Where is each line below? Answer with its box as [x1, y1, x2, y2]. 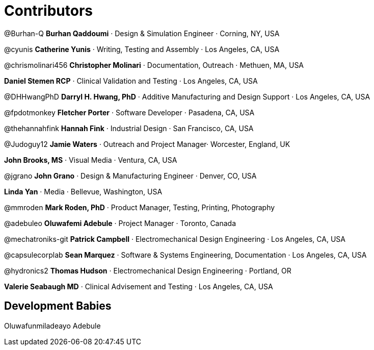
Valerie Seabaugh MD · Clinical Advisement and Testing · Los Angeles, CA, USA [4, 282, 273, 291]
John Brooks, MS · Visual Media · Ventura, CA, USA [4, 155, 177, 164]
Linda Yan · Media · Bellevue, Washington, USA [4, 187, 163, 196]
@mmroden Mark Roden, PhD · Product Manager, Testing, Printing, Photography [4, 203, 275, 212]
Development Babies [4, 299, 112, 313]
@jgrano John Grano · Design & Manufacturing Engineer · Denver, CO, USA [4, 171, 257, 180]
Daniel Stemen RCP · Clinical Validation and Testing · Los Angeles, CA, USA [4, 76, 258, 85]
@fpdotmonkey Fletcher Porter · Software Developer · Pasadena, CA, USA [4, 108, 255, 117]
